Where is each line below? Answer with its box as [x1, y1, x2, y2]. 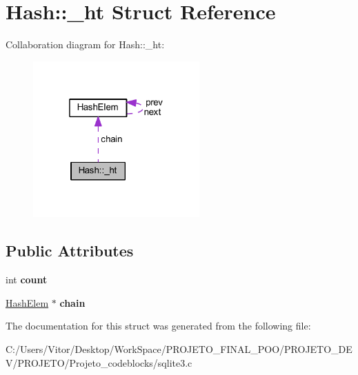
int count [6, 272, 48, 287]
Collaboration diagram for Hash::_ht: [6, 37, 165, 52]
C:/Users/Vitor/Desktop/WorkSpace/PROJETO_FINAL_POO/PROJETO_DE [6, 341, 352, 356]
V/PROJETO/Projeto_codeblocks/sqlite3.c [6, 355, 192, 369]
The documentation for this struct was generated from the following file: [6, 318, 311, 333]
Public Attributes [6, 240, 134, 261]
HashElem [6, 295, 49, 310]
